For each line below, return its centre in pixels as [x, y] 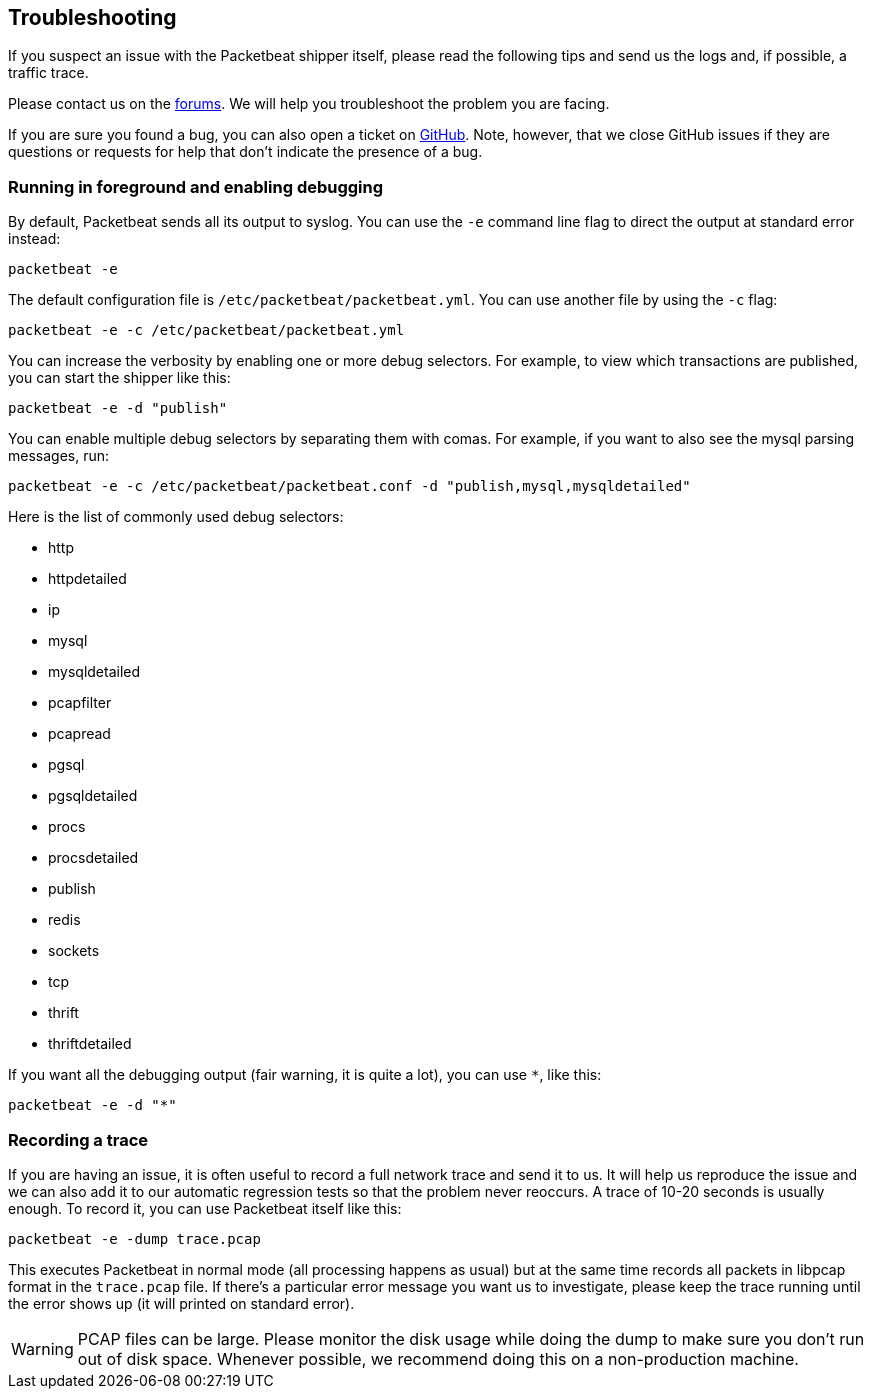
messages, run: [59, 456]
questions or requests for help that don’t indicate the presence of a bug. [245, 152]
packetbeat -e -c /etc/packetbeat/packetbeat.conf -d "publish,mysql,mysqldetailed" [349, 486]
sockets [74, 951]
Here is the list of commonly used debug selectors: [176, 517]
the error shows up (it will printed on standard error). [181, 1303]
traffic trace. [48, 73]
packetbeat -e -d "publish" [118, 408]
